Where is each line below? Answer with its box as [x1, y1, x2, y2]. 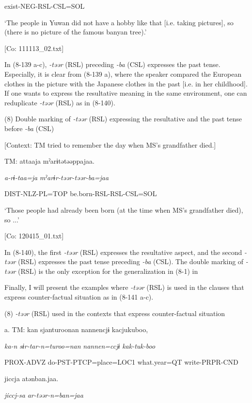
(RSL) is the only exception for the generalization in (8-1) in [18, 266, 198, 276]
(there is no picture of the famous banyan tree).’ [4, 27, 147, 37]
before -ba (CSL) [4, 123, 54, 133]
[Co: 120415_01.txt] [4, 231, 64, 241]
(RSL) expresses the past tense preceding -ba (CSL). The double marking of [18, 256, 244, 267]
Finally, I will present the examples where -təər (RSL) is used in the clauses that [4, 282, 244, 292]
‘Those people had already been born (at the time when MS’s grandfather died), [4, 204, 243, 215]
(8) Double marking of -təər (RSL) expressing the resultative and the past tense [4, 114, 242, 124]
